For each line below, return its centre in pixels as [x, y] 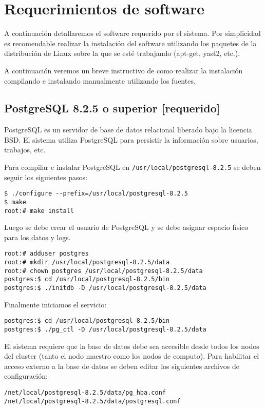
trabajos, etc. [25, 150]
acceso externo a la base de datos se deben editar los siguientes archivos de [122, 366]
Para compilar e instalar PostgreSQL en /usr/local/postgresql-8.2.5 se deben [132, 167]
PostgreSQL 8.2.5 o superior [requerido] [112, 108]
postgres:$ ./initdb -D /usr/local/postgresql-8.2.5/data [105, 288]
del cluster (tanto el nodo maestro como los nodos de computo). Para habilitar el [132, 356]
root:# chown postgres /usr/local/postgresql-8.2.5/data [103, 271]
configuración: [26, 376]
